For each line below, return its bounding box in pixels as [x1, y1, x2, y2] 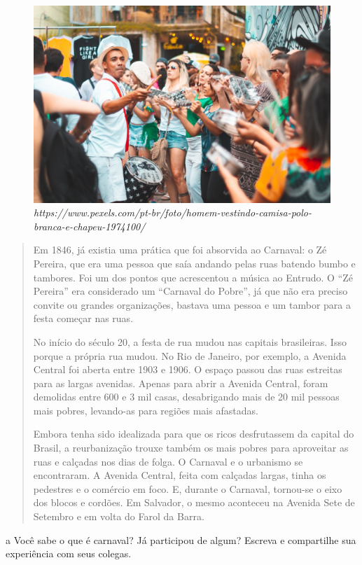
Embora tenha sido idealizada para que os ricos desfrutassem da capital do [33, 426, 354, 441]
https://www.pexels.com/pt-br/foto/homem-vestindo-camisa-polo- [34, 205, 312, 220]
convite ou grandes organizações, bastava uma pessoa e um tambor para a [33, 297, 351, 312]
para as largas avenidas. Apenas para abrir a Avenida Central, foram [33, 375, 328, 390]
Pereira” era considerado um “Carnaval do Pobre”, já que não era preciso [33, 284, 348, 298]
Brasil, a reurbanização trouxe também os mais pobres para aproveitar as [33, 440, 349, 455]
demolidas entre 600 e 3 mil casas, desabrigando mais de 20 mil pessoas [33, 389, 340, 404]
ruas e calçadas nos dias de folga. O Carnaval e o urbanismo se [33, 454, 303, 468]
